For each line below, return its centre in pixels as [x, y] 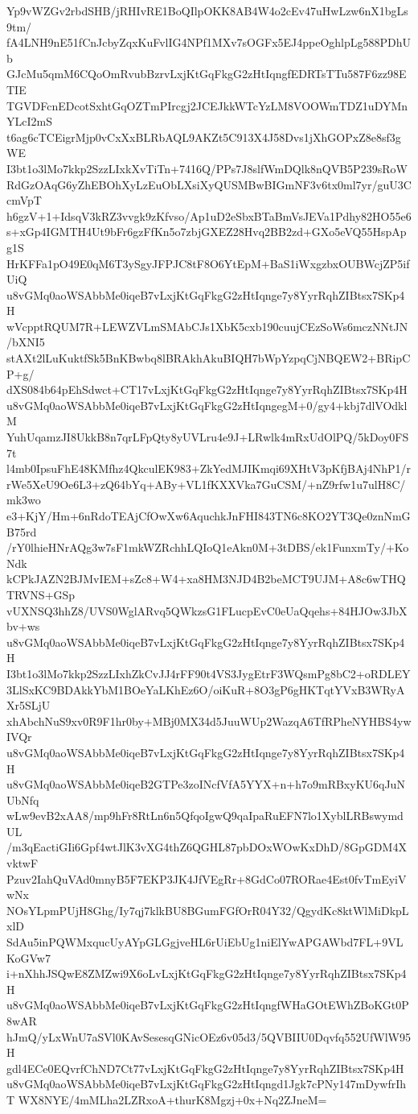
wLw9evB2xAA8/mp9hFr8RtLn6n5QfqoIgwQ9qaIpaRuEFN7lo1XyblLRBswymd [205, 816]
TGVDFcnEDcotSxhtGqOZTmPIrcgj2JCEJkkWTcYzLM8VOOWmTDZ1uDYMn [207, 105]
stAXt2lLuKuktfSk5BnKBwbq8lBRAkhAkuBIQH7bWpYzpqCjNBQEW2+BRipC [209, 358]
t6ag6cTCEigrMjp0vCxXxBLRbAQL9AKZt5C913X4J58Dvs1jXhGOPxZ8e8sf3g [204, 137]
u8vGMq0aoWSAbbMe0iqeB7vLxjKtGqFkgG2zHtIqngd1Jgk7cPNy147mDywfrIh [207, 1084]
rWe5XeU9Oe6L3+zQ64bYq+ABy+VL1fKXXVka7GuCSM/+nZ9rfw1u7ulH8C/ [206, 484]
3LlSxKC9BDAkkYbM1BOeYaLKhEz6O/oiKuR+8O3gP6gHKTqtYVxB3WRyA [206, 689]
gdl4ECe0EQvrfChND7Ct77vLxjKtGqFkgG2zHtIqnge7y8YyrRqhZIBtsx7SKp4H [205, 1068]
